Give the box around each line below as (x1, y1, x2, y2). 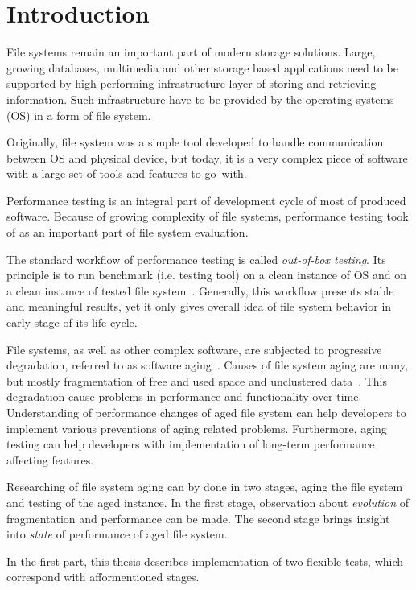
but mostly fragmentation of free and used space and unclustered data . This (6, 372, 388, 389)
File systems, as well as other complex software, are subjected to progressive (6, 340, 382, 357)
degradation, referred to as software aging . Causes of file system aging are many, (6, 357, 408, 373)
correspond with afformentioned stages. (6, 568, 200, 585)
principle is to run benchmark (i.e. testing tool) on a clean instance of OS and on (6, 266, 406, 283)
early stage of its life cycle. (6, 314, 138, 331)
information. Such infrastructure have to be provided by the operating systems (6, 90, 394, 107)
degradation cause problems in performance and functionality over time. (6, 388, 362, 405)
